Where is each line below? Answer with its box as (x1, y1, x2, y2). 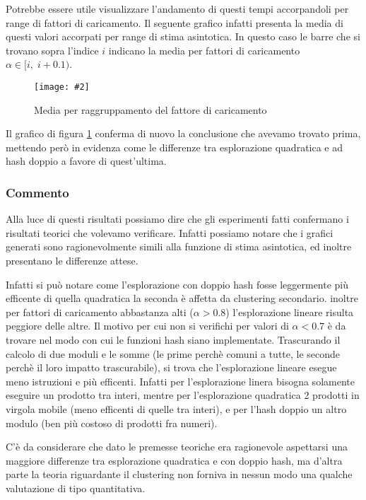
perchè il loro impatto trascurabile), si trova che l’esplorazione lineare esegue (6, 360, 337, 375)
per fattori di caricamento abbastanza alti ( (6, 304, 194, 319)
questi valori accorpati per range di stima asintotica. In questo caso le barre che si (6, 29, 360, 44)
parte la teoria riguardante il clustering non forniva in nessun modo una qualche (6, 467, 353, 482)
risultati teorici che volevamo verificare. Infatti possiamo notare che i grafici (6, 225, 333, 240)
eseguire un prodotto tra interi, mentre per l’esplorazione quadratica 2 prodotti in (6, 388, 360, 402)
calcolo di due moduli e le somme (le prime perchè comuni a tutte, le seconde (6, 346, 341, 361)
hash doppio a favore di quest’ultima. (6, 153, 167, 168)
